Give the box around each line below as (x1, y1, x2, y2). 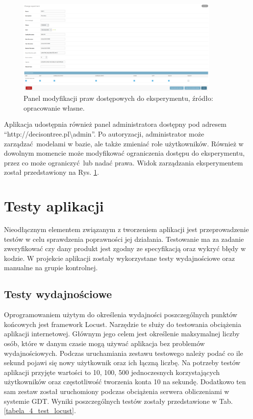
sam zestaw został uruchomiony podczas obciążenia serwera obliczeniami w (4, 386, 229, 396)
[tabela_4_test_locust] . (4, 405, 76, 416)
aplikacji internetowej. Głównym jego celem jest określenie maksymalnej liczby (4, 328, 240, 339)
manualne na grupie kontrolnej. (4, 262, 98, 273)
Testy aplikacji (4, 196, 104, 216)
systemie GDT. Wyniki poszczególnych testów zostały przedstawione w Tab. (4, 396, 233, 406)
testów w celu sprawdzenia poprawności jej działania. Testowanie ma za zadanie (4, 233, 244, 244)
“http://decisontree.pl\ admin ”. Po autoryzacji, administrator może (4, 129, 204, 139)
